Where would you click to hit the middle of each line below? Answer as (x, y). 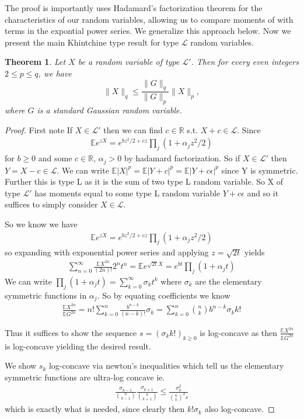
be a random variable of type (129, 62)
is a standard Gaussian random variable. (109, 110)
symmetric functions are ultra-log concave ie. (85, 377)
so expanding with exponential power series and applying (107, 252)
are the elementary (228, 281)
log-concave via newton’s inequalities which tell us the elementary (166, 366)
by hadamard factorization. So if (182, 158)
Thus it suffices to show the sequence (71, 332)
